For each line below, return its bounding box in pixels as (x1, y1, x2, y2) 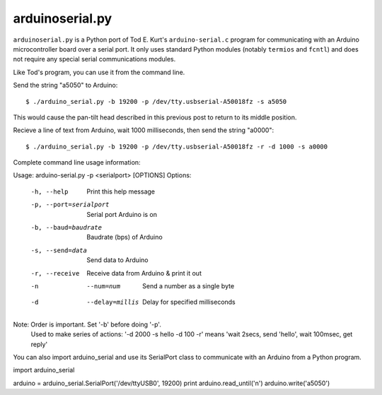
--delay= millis (86, 298, 139, 307)
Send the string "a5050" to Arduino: (13, 81, 118, 90)
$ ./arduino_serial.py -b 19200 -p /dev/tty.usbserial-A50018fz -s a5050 (25, 98, 287, 105)
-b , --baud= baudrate (30, 223, 103, 232)
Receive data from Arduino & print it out (86, 269, 202, 277)
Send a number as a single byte (142, 281, 235, 290)
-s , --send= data (30, 246, 88, 254)
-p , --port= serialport (30, 201, 110, 208)
